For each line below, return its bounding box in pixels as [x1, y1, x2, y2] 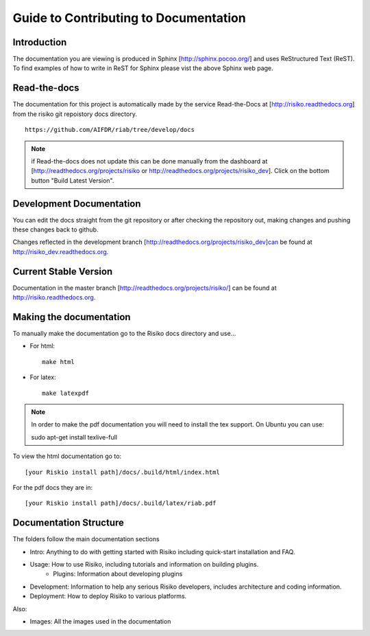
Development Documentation [12, 198, 141, 209]
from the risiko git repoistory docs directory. [12, 110, 137, 118]
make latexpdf [42, 389, 89, 397]
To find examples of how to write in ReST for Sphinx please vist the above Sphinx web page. [12, 64, 273, 72]
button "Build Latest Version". [31, 176, 114, 185]
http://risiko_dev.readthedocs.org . [12, 247, 109, 255]
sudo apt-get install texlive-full [31, 433, 118, 441]
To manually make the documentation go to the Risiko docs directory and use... [12, 329, 236, 337]
